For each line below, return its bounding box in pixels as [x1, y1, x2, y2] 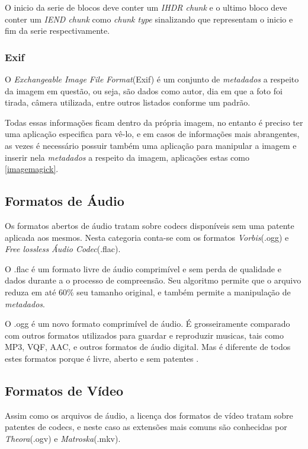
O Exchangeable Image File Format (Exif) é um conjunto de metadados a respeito [5, 73, 299, 85]
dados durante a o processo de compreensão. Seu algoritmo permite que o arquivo [5, 274, 301, 286]
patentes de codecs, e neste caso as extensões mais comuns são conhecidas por [5, 421, 287, 433]
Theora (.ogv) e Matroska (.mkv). [5, 432, 121, 444]
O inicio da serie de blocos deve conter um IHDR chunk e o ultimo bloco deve [5, 1, 287, 13]
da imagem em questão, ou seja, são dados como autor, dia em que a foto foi [5, 84, 283, 97]
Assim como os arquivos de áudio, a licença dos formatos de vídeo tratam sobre [5, 409, 293, 421]
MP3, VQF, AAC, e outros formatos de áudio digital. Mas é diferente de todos [5, 340, 291, 353]
